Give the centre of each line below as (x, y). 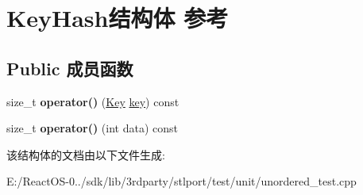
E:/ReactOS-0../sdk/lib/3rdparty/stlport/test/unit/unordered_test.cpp (181, 181)
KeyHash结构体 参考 (118, 18)
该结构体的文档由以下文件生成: (86, 154)
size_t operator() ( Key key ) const (93, 101)
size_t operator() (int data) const (93, 128)
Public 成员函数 (70, 68)
